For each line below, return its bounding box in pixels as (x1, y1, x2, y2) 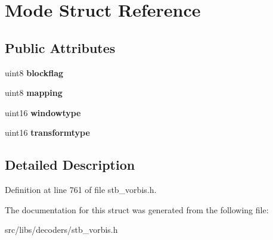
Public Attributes (5, 38, 116, 57)
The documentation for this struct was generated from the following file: (5, 203, 269, 216)
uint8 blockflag (5, 66, 64, 79)
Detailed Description (5, 155, 135, 174)
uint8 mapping (5, 86, 63, 99)
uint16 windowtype (5, 106, 81, 119)
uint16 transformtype (5, 126, 90, 139)
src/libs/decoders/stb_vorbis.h (5, 223, 118, 236)
